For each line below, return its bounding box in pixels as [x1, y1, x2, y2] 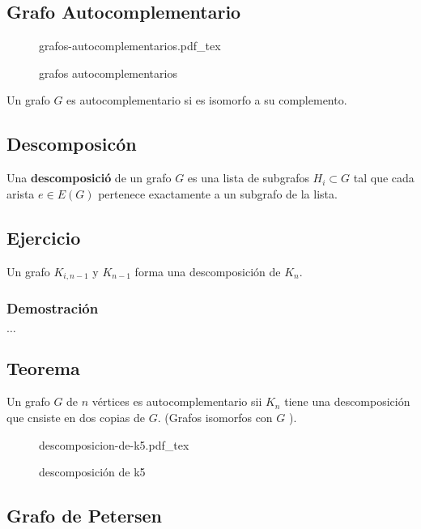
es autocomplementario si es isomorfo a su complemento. [66, 92, 347, 109]
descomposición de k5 [39, 463, 146, 480]
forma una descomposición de [134, 262, 281, 279]
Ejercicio [6, 224, 81, 250]
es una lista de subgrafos [187, 169, 309, 186]
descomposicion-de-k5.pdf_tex [39, 436, 189, 453]
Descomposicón [6, 131, 137, 156]
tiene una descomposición [284, 393, 410, 410]
